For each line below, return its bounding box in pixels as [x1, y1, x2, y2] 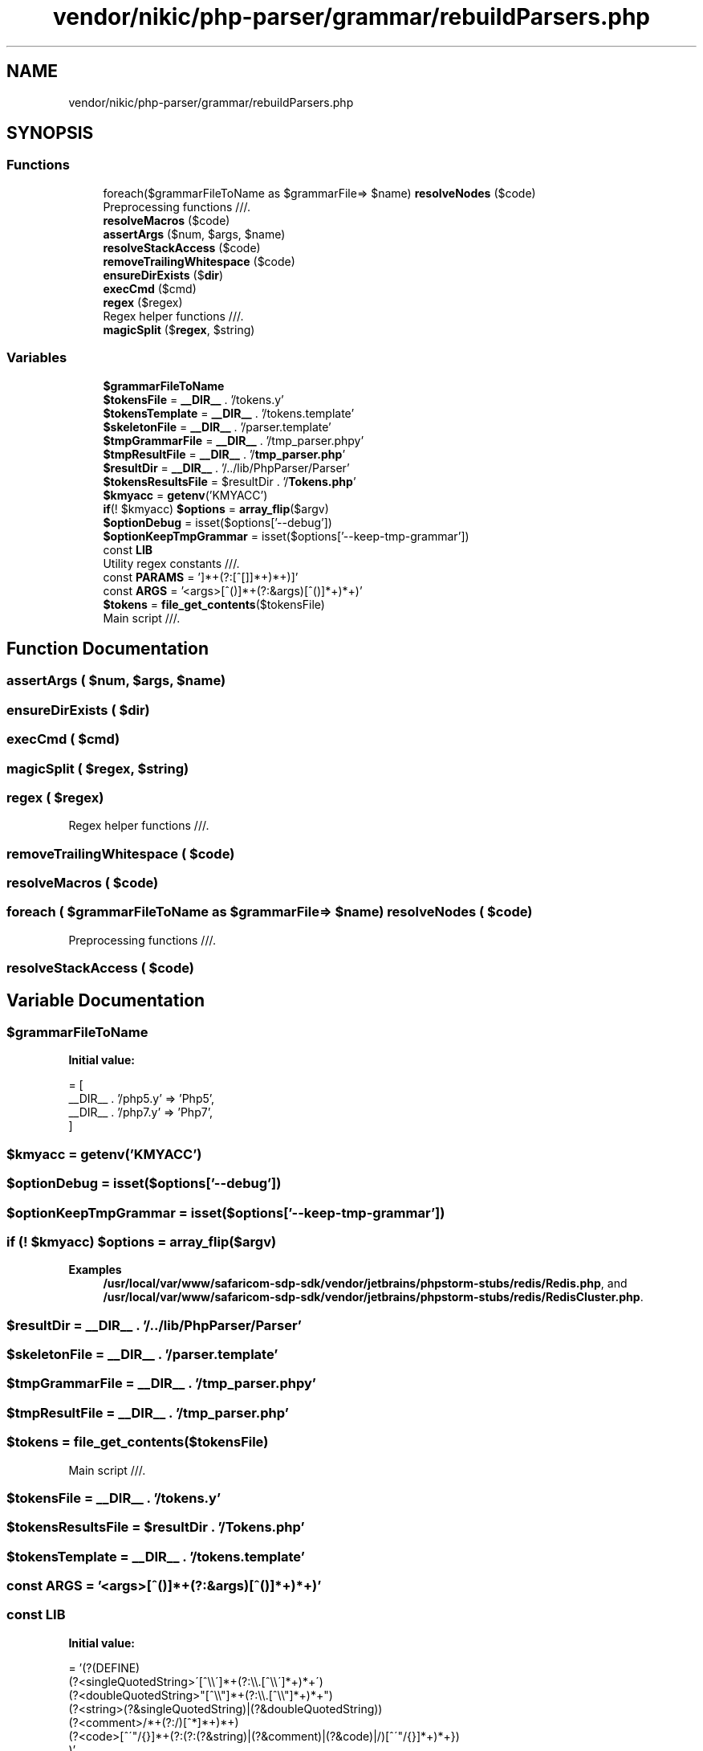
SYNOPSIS [6, 123, 94, 144]
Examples [68, 1263, 122, 1277]
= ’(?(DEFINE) [68, 1660, 140, 1675]
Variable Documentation [6, 990, 205, 1010]
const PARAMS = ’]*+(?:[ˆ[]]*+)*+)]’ [103, 569, 299, 584]
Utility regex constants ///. [103, 556, 240, 570]
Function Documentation [6, 638, 209, 659]
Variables [6, 349, 67, 366]
